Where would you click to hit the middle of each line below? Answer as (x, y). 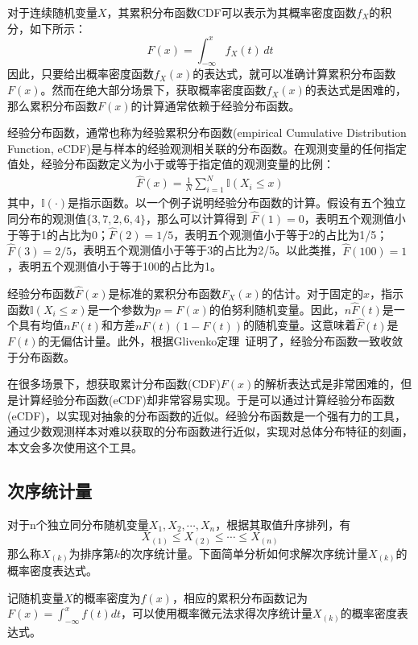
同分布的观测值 (47, 218)
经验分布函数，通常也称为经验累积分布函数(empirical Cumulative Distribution (207, 132)
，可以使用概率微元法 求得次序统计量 (217, 613)
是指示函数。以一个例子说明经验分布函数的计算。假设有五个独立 (237, 203)
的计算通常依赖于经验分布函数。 (215, 105)
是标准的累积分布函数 (165, 293)
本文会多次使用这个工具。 (75, 447)
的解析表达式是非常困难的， (327, 384)
